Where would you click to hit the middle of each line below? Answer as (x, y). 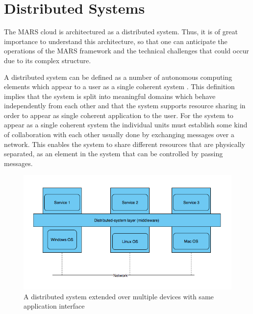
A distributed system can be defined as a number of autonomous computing (118, 77)
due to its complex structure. (48, 60)
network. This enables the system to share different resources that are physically (125, 144)
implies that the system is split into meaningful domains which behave (110, 96)
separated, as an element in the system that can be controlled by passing (114, 154)
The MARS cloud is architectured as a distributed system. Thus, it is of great (121, 32)
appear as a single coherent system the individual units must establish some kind (126, 125)
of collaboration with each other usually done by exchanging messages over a (119, 134)
